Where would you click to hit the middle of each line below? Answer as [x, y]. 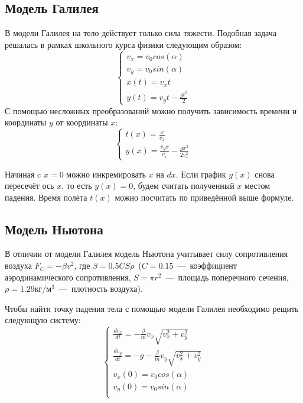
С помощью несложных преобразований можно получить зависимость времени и [151, 110]
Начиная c [23, 174]
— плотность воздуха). [101, 288]
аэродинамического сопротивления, [68, 277]
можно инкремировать [106, 174]
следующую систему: [43, 320]
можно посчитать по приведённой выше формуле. [204, 197]
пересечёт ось [30, 186]
